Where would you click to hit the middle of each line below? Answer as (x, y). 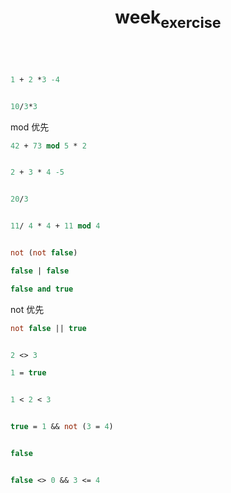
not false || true (48, 328)
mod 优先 (30, 127)
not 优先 (27, 309)
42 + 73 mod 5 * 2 (48, 146)
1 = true (28, 373)
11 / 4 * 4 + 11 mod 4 (55, 226)
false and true (42, 289)
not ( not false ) (44, 253)
